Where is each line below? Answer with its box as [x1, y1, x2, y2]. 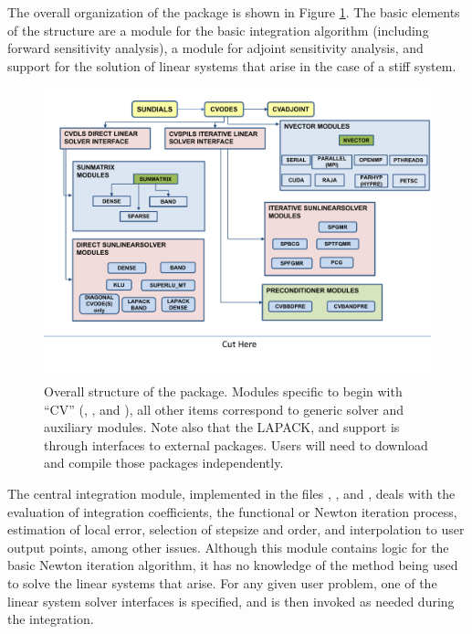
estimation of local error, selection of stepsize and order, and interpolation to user [7, 520, 465, 539]
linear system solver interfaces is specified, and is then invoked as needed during [7, 591, 455, 610]
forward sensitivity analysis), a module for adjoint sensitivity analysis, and [7, 38, 424, 58]
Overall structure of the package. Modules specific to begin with [44, 381, 403, 400]
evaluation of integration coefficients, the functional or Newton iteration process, [7, 502, 457, 521]
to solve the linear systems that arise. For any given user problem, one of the [7, 573, 437, 592]
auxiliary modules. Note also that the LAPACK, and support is [44, 417, 400, 437]
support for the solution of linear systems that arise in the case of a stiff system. [7, 56, 456, 75]
